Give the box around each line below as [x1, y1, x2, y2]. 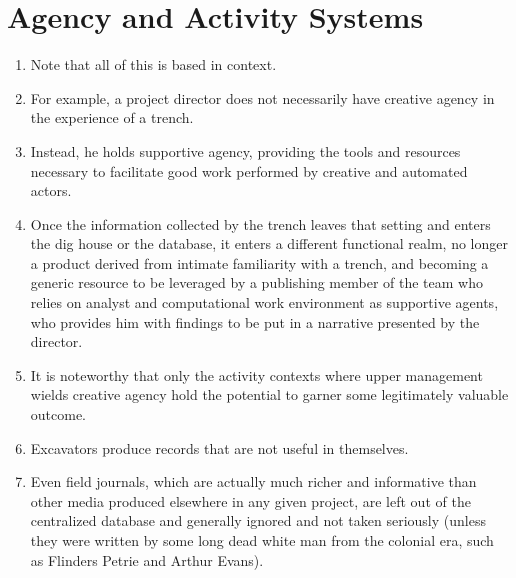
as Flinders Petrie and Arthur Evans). [30, 549, 264, 570]
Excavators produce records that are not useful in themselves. [30, 437, 409, 458]
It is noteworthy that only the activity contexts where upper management [30, 364, 483, 385]
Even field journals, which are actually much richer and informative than [30, 471, 477, 492]
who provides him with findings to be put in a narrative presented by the [30, 311, 480, 332]
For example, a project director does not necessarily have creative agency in [30, 87, 495, 108]
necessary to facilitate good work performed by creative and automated [30, 160, 468, 181]
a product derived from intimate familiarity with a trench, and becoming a [30, 252, 489, 273]
